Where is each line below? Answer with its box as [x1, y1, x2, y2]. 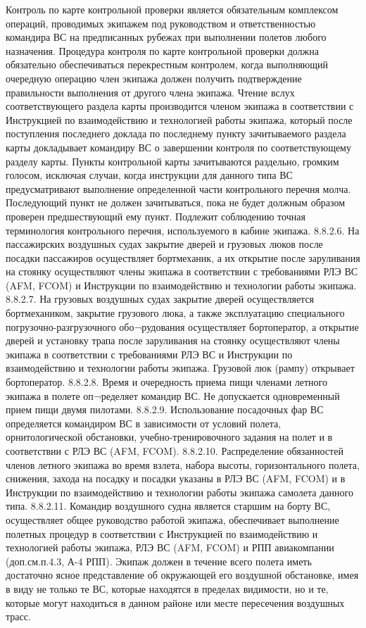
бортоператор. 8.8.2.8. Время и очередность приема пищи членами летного [6, 375, 327, 389]
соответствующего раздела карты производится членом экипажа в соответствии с [6, 99, 354, 113]
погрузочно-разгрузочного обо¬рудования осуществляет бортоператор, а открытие [6, 319, 359, 334]
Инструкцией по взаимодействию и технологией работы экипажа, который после [6, 112, 353, 127]
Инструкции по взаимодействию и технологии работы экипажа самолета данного [6, 484, 353, 499]
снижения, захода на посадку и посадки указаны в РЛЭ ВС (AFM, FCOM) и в [6, 471, 346, 486]
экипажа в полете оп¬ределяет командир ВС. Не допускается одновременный [6, 388, 340, 403]
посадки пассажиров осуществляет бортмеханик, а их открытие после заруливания [6, 250, 360, 265]
